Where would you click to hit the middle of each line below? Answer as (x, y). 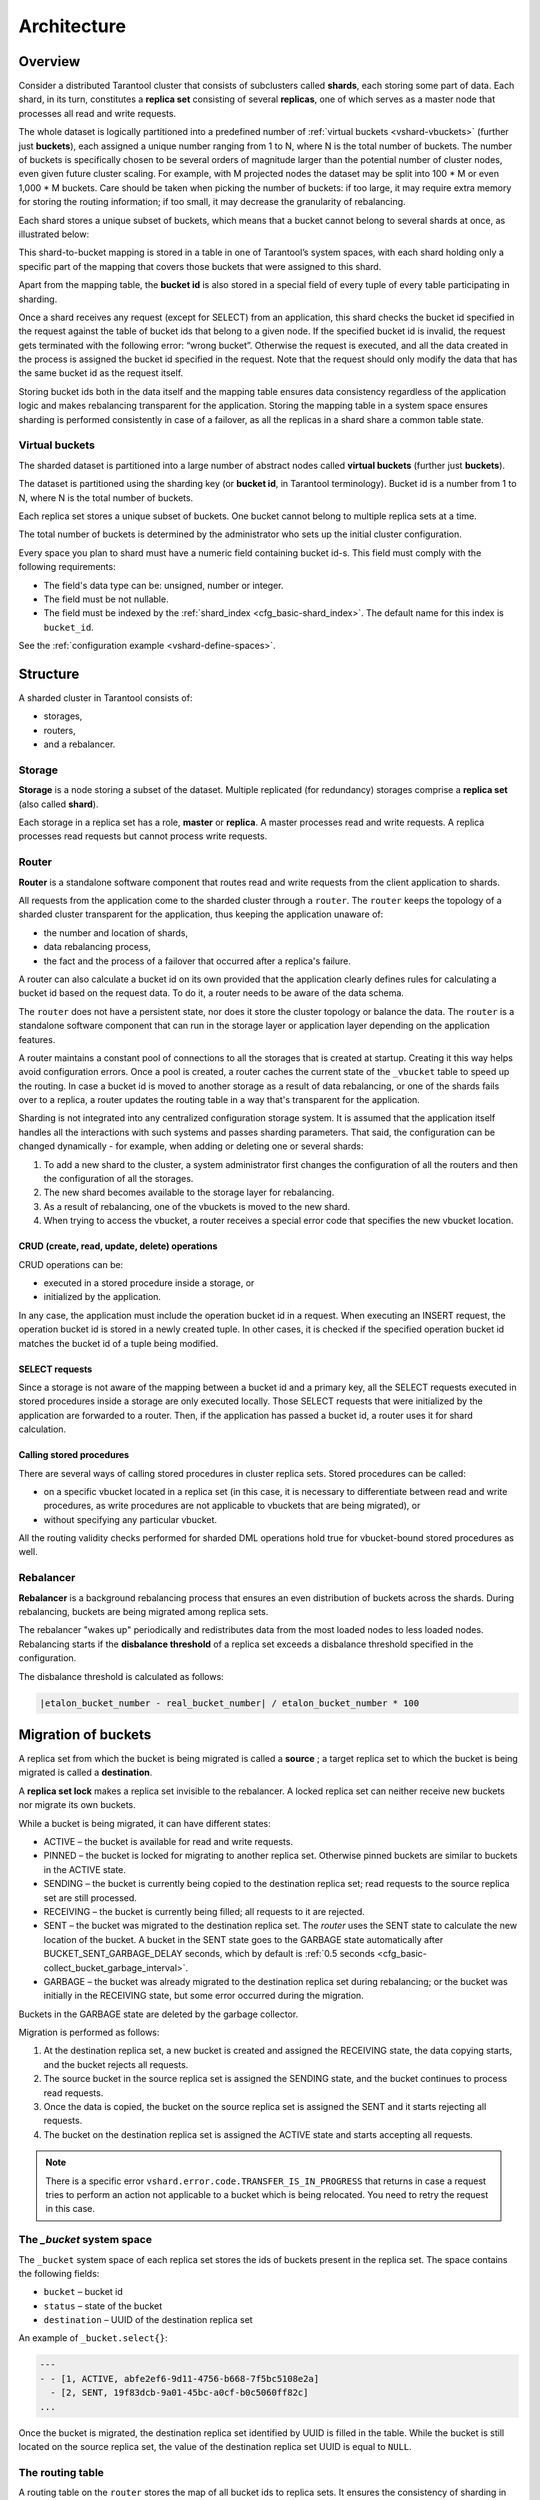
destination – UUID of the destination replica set (148, 2320)
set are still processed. (90, 1897)
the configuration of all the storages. (118, 1179)
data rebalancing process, (97, 947)
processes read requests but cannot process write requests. (143, 836)
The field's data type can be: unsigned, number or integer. (163, 585)
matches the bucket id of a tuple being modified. (118, 1343)
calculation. (42, 1429)
